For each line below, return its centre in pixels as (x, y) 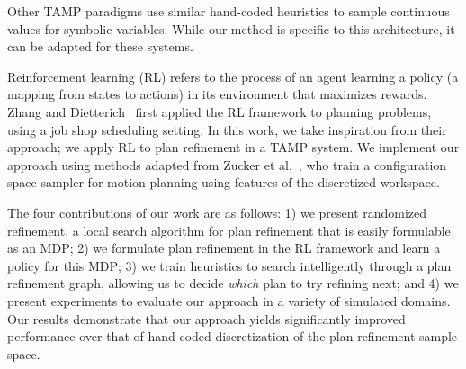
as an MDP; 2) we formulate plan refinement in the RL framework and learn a (224, 248)
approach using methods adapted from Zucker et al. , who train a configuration (227, 164)
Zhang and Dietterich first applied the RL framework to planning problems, (220, 111)
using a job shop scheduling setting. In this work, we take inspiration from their (227, 129)
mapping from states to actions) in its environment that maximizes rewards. (217, 94)
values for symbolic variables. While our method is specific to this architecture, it (231, 28)
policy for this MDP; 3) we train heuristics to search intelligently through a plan (229, 265)
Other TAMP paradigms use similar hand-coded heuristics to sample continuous (229, 11)
